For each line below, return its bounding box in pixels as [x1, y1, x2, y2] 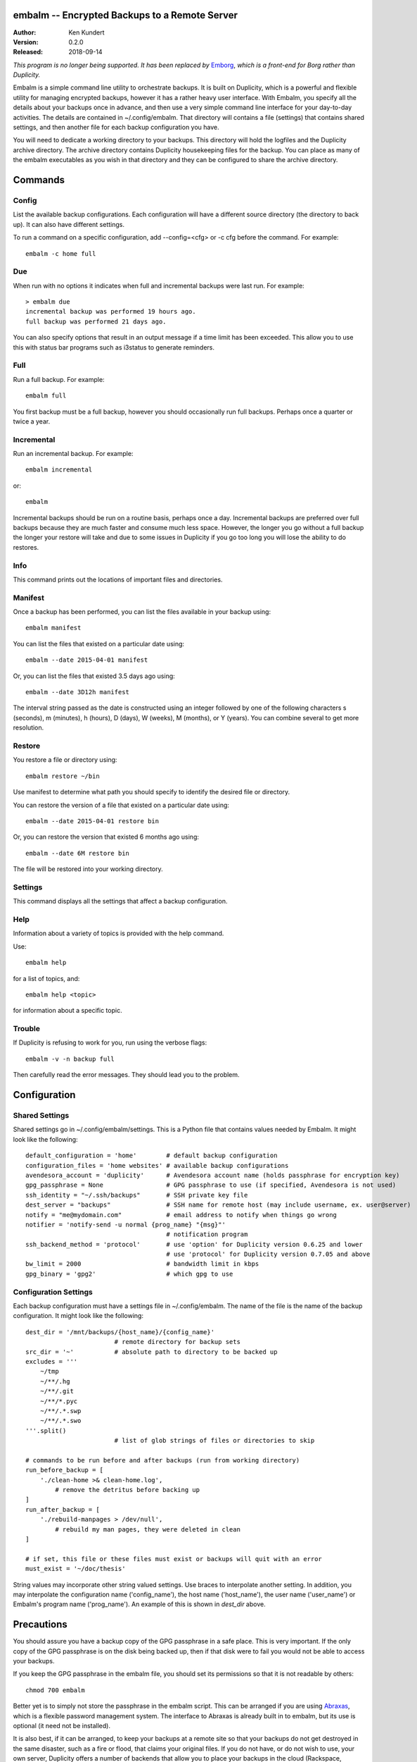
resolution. [13, 723, 44, 732]
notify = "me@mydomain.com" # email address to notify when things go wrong [25, 1211, 338, 1219]
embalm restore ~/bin [25, 772, 100, 780]
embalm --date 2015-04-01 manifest [25, 656, 148, 664]
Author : [13, 28, 37, 37]
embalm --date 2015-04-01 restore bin [25, 817, 160, 825]
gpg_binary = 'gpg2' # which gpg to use [25, 1269, 233, 1278]
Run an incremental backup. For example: [13, 450, 134, 458]
